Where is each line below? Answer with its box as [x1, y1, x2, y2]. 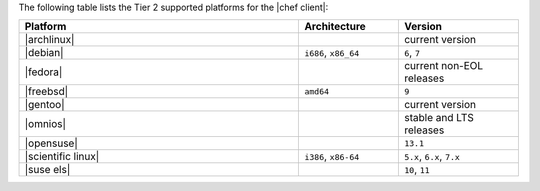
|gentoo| [24, 98, 65, 112]
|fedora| [24, 65, 63, 79]
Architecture [304, 20, 367, 34]
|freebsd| [24, 85, 69, 99]
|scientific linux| [24, 150, 100, 164]
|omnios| [24, 117, 67, 131]
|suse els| [24, 163, 71, 177]
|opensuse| [24, 136, 79, 150]
